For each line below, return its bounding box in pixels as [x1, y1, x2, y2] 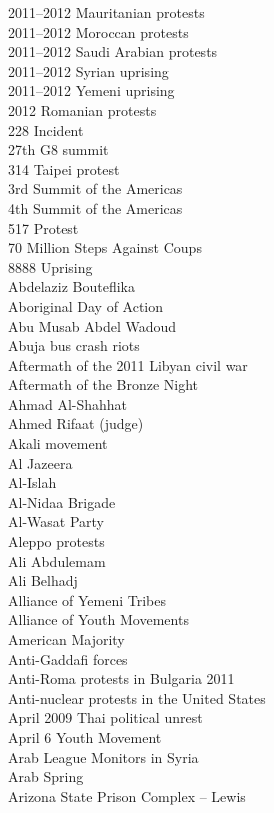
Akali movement [8, 433, 108, 454]
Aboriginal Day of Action [8, 295, 164, 316]
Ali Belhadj [8, 570, 78, 591]
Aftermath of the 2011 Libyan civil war [8, 354, 248, 375]
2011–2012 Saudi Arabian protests [8, 41, 218, 62]
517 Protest [8, 217, 79, 238]
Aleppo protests [8, 531, 105, 552]
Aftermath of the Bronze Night [8, 374, 199, 395]
